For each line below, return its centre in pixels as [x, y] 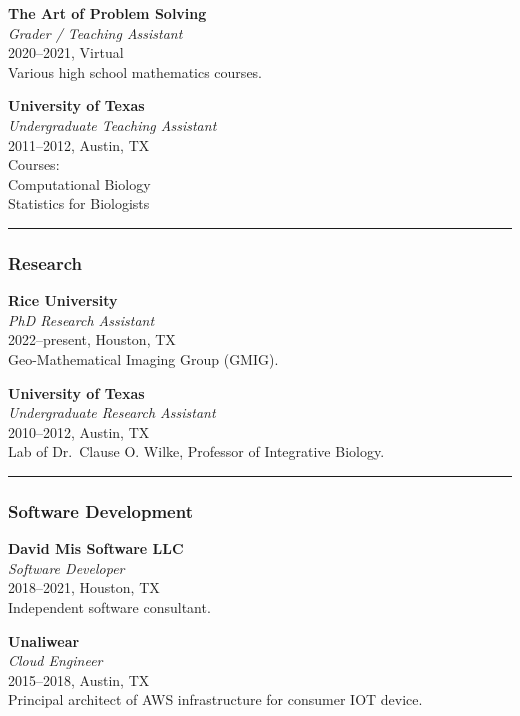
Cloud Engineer [55, 660]
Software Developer [66, 567]
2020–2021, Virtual [66, 52]
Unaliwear [44, 640]
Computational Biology [79, 183]
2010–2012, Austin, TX [79, 431]
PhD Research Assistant [81, 319]
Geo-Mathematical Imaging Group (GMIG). [143, 358]
